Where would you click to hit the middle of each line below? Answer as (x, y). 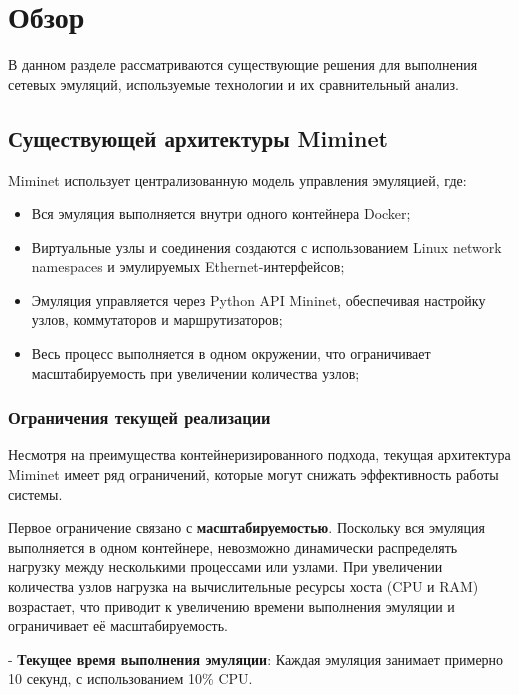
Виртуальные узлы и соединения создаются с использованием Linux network (266, 246)
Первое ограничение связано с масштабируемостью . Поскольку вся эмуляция (246, 527)
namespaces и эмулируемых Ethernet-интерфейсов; (188, 266)
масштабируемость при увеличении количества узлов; (195, 372)
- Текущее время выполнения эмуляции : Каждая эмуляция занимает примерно (256, 658)
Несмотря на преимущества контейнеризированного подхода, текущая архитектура (259, 454)
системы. (35, 493)
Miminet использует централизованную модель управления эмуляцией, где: (237, 179)
